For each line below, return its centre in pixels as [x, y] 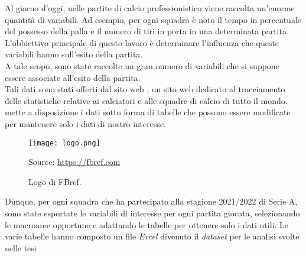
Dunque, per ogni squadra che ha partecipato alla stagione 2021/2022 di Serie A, [151, 201]
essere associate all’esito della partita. [73, 77]
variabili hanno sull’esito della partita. [74, 54]
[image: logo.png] [64, 143]
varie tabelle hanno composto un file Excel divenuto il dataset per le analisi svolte [152, 236]
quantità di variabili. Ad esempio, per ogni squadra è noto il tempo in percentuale [153, 19]
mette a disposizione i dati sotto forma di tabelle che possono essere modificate [148, 112]
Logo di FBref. [55, 181]
